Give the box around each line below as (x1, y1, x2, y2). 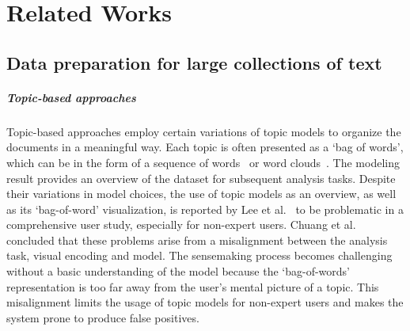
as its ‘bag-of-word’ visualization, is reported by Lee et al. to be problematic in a (6, 200, 404, 217)
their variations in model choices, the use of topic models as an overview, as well (6, 185, 397, 202)
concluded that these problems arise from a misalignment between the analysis (6, 231, 388, 248)
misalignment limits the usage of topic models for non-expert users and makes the (6, 294, 404, 310)
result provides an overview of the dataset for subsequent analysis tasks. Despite (6, 169, 396, 186)
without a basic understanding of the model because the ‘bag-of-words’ (6, 263, 351, 280)
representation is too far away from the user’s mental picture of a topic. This (6, 278, 379, 295)
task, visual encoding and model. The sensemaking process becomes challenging (6, 247, 393, 264)
